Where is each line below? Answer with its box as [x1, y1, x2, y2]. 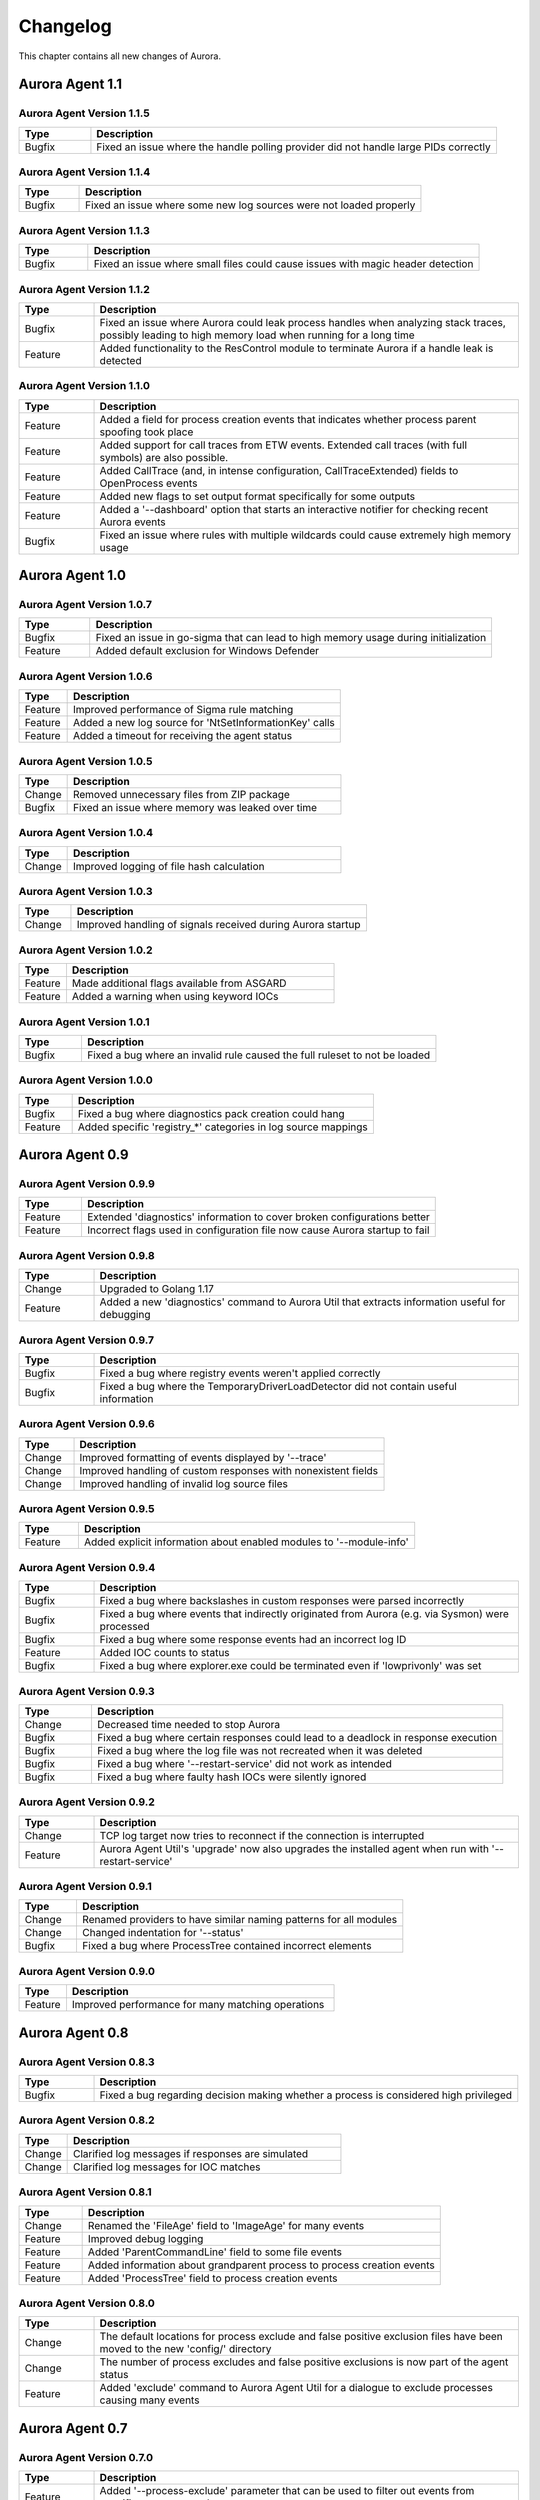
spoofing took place [99, 425, 194, 439]
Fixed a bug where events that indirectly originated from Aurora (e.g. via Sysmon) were [99, 1607, 510, 1621]
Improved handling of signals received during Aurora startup [76, 918, 361, 932]
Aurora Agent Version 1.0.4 [18, 826, 154, 840]
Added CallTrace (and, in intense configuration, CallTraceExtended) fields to [99, 463, 459, 477]
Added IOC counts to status [99, 1646, 230, 1660]
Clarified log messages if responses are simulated [72, 2146, 309, 2160]
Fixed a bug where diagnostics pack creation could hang [77, 1106, 345, 1120]
